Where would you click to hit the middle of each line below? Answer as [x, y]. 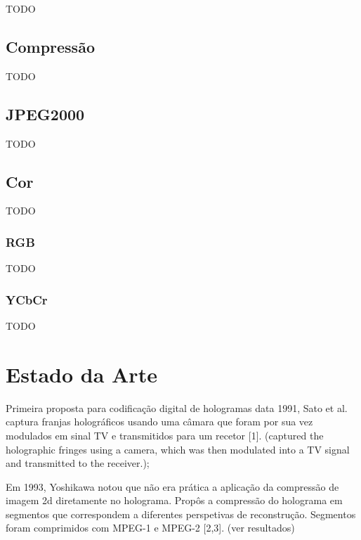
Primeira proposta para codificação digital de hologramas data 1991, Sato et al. [177, 407]
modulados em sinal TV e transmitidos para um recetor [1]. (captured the [165, 435]
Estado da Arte [81, 374]
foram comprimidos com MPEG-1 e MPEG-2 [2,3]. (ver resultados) [150, 528]
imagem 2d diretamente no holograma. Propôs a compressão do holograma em [174, 500]
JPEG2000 [45, 114]
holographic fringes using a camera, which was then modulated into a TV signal [178, 449]
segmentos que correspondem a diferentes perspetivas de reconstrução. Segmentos [181, 514]
